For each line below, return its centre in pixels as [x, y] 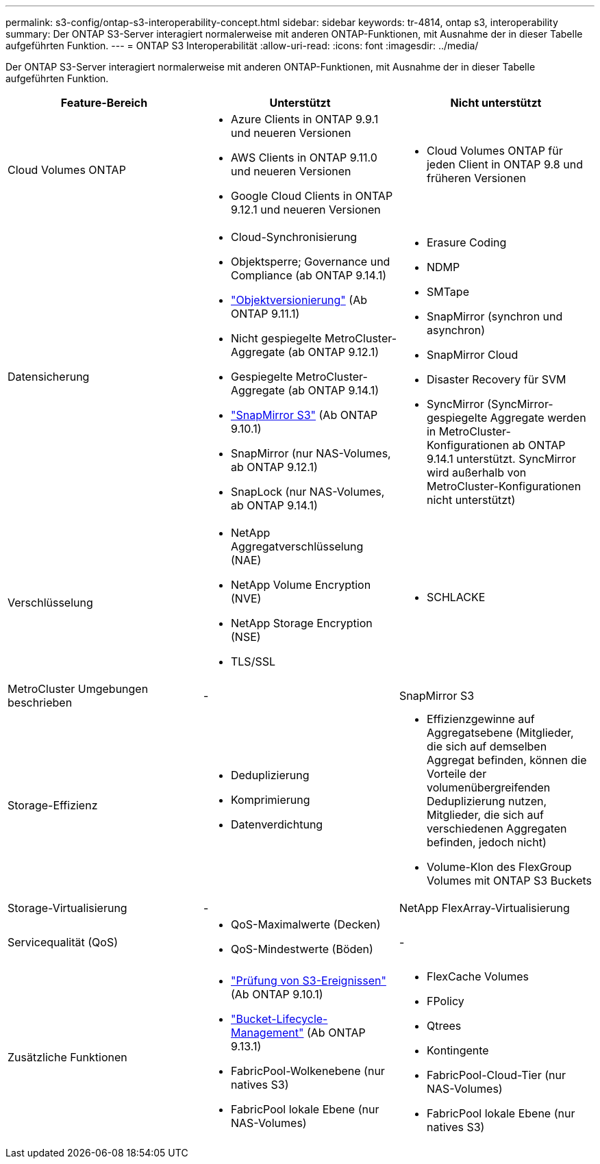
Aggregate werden [538, 418]
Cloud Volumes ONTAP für [495, 151]
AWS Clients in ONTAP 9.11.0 [304, 157]
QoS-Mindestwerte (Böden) [302, 949]
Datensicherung [49, 377]
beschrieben [40, 703]
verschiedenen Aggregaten [497, 828]
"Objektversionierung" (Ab [299, 300]
